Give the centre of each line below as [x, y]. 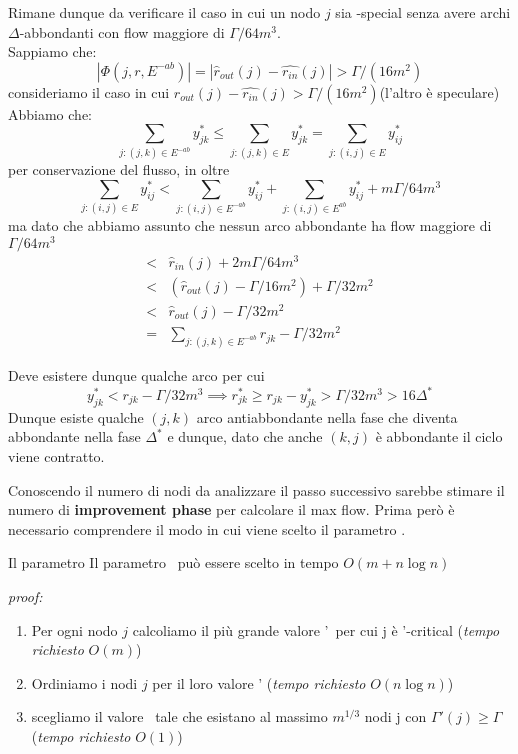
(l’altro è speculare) [439, 91]
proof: [25, 595]
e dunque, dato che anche [245, 436]
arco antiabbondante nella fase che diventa [327, 416]
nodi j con [395, 716]
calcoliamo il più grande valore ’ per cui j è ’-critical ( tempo [316, 629]
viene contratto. [56, 456]
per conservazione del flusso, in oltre [119, 169]
